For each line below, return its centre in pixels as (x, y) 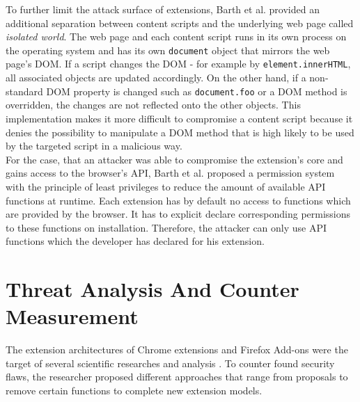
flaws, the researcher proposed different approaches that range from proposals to (177, 377)
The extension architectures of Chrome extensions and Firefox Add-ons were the (177, 349)
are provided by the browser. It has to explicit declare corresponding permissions (178, 214)
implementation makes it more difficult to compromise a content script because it (179, 118)
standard (24, 91)
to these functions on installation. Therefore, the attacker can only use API (166, 227)
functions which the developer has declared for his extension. (135, 241)
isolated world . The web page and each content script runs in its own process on (176, 37)
